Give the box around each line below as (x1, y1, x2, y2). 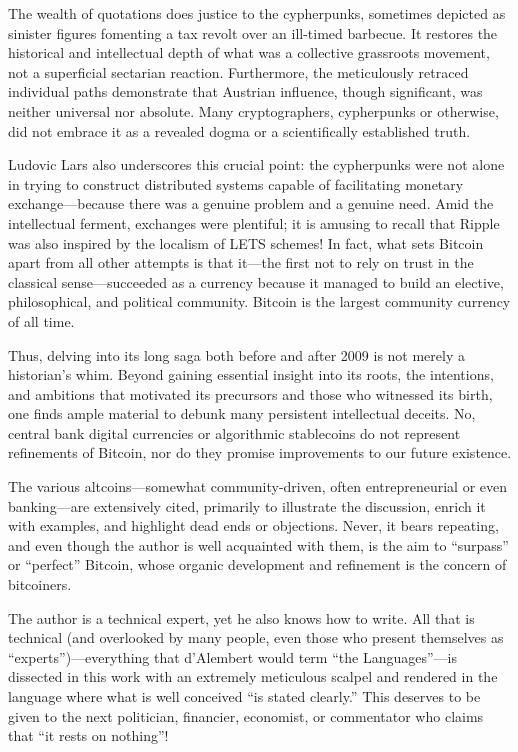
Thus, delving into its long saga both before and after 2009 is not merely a (8, 344, 465, 365)
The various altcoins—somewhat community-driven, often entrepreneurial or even (8, 476, 508, 497)
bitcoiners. (8, 574, 72, 595)
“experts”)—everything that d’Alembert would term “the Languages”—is (8, 646, 457, 667)
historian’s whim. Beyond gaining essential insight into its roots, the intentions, (8, 364, 494, 385)
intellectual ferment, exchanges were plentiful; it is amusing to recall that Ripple (8, 212, 500, 233)
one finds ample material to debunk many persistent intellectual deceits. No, (8, 403, 476, 424)
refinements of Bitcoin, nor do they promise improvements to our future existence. (8, 442, 512, 463)
